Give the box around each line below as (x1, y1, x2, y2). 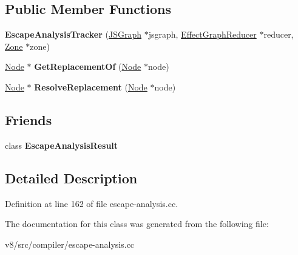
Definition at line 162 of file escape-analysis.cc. (5, 197, 178, 209)
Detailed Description (5, 168, 138, 187)
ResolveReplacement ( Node (34, 80, 147, 93)
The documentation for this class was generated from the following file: (5, 217, 269, 230)
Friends (5, 110, 52, 129)
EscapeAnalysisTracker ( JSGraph (5, 28, 142, 41)
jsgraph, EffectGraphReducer (148, 28, 257, 41)
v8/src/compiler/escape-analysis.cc (5, 237, 135, 250)
